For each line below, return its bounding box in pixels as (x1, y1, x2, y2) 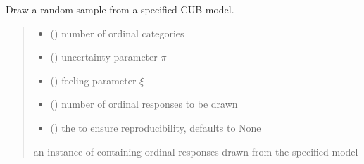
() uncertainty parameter (50, 49, 158, 64)
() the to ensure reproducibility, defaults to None (50, 120, 261, 134)
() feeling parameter (50, 72, 137, 87)
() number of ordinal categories (50, 25, 184, 40)
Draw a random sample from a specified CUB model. (6, 2, 234, 16)
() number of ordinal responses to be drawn (50, 96, 238, 111)
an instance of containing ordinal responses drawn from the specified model (33, 144, 358, 158)
